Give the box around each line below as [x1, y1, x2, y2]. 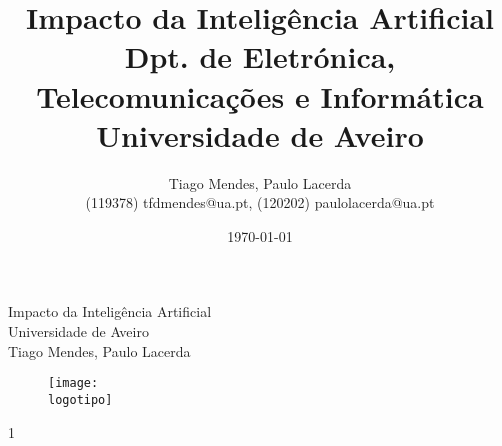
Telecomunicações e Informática [36, 75, 484, 116]
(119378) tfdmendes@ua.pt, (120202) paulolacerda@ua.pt [85, 192, 435, 213]
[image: [48, 376, 99, 391]
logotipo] [48, 392, 113, 407]
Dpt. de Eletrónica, [124, 36, 396, 77]
